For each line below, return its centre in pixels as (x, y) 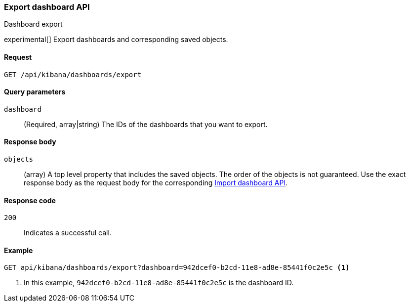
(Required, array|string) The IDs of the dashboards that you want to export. (146, 124)
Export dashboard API (47, 7)
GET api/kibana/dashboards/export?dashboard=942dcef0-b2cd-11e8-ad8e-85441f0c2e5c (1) (177, 268)
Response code (30, 200)
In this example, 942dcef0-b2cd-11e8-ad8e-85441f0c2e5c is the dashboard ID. (159, 283)
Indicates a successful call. (68, 233)
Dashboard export (33, 24)
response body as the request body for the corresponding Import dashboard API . (156, 183)
